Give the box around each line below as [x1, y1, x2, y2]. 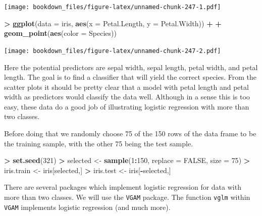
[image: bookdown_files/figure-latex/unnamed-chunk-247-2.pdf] [4, 47, 221, 55]
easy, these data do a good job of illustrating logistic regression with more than [4, 101, 249, 112]
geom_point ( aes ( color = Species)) [4, 28, 117, 38]
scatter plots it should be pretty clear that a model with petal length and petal [4, 81, 249, 92]
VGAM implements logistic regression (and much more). [4, 201, 171, 212]
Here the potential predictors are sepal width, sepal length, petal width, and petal [4, 62, 258, 72]
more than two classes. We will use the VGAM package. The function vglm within [4, 192, 250, 202]
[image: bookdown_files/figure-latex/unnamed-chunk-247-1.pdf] [4, 4, 221, 11]
